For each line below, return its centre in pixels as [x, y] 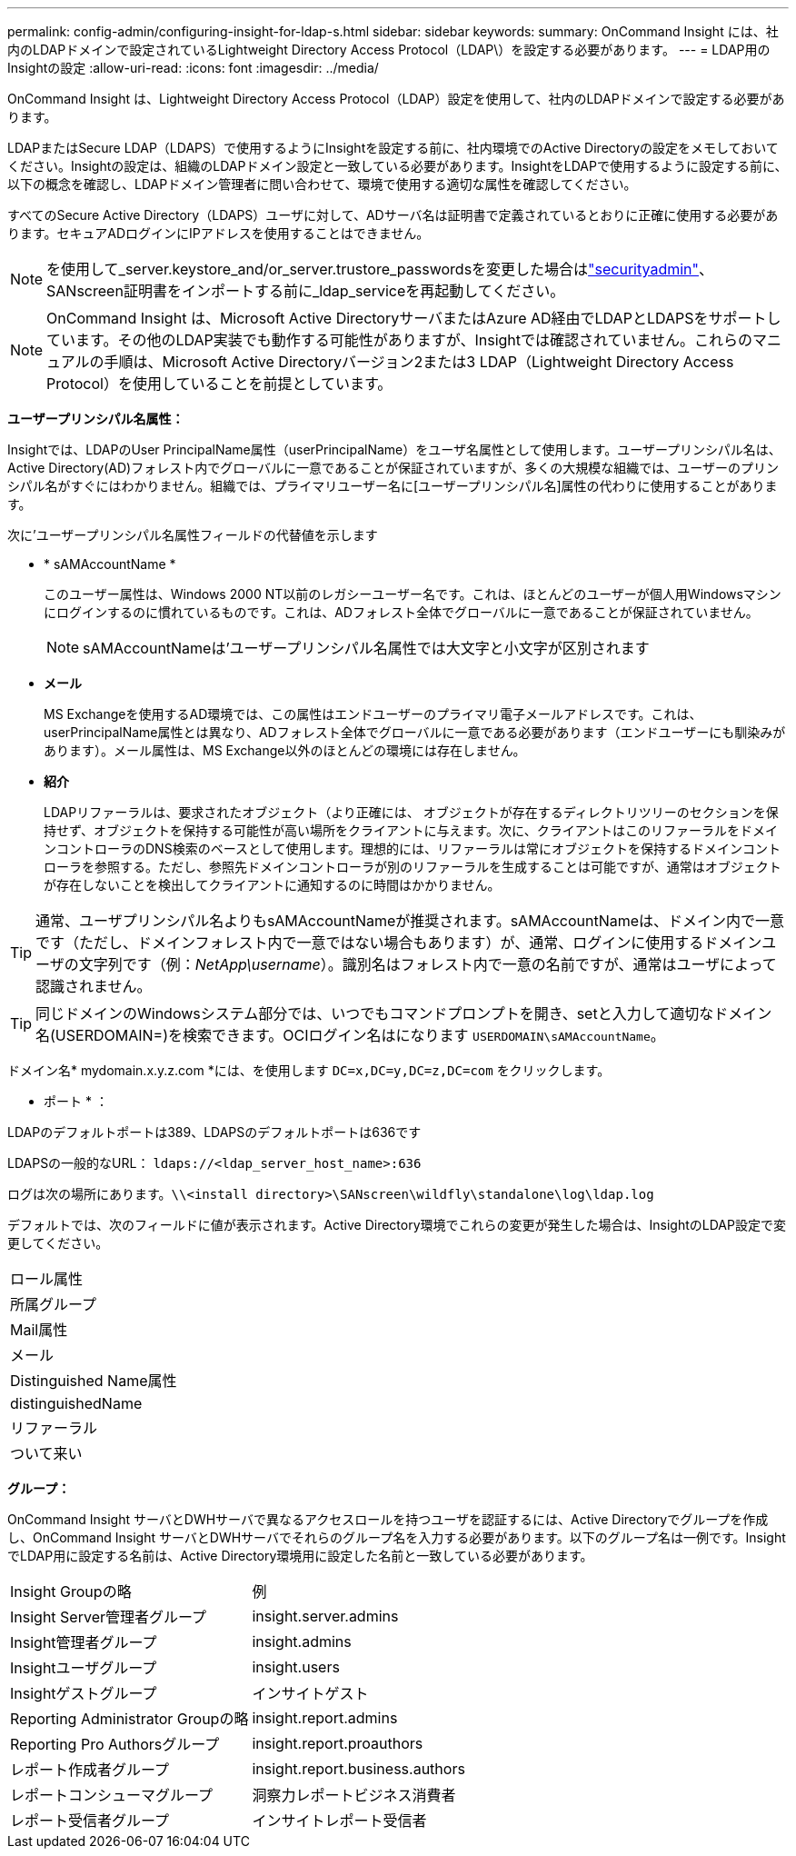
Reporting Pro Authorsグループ [115, 1744]
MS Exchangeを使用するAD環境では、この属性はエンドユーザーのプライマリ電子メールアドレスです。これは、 [373, 714]
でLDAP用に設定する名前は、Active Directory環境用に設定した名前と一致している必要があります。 [300, 1556]
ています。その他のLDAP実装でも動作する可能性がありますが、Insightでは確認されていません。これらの [400, 340]
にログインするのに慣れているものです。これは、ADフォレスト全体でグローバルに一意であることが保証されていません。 [401, 612]
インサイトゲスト [310, 1693]
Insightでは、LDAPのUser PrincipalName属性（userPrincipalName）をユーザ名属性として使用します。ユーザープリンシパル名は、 [394, 449]
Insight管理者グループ [84, 1642]
